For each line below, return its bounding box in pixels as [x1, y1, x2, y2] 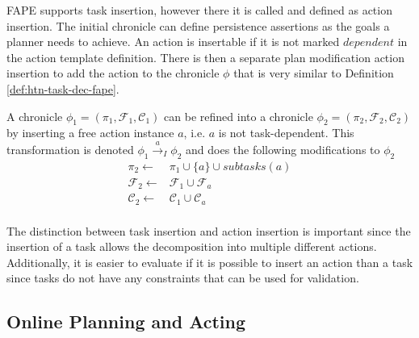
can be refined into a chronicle [164, 107, 313, 124]
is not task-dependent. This [218, 124, 354, 141]
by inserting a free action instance [6, 124, 174, 141]
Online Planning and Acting [6, 309, 246, 334]
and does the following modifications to [186, 140, 380, 157]
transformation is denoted [6, 140, 134, 157]
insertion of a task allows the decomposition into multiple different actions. [6, 238, 377, 255]
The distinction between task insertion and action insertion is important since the [6, 222, 411, 239]
